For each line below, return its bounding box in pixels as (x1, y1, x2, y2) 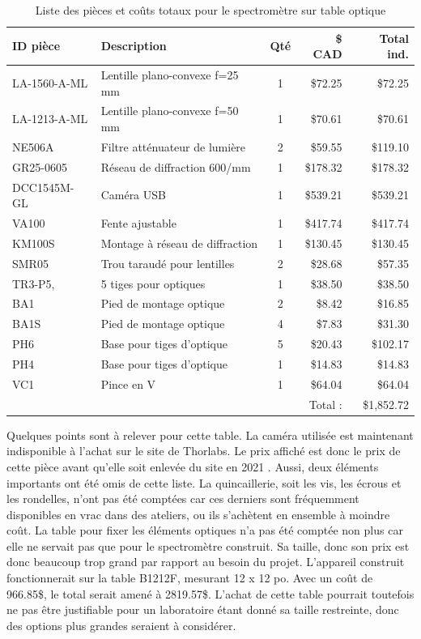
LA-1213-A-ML (12, 110, 88, 127)
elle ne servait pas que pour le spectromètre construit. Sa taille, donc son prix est (6, 537, 410, 554)
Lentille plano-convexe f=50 (100, 102, 239, 119)
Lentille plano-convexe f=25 (100, 66, 239, 83)
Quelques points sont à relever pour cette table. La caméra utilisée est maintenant (6, 426, 414, 443)
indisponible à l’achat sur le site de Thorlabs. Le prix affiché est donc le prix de (6, 442, 401, 459)
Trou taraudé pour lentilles (100, 254, 235, 271)
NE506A (12, 138, 54, 155)
